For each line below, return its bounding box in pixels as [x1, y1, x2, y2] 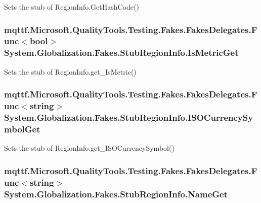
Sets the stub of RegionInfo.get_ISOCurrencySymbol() [4, 143, 175, 153]
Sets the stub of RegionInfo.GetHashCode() [4, 2, 139, 12]
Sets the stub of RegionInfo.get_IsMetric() [4, 66, 137, 77]
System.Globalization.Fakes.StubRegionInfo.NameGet [4, 187, 228, 200]
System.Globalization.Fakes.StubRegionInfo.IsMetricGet [4, 46, 239, 59]
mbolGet [4, 122, 40, 135]
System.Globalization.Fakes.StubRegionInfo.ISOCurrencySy [4, 111, 253, 124]
